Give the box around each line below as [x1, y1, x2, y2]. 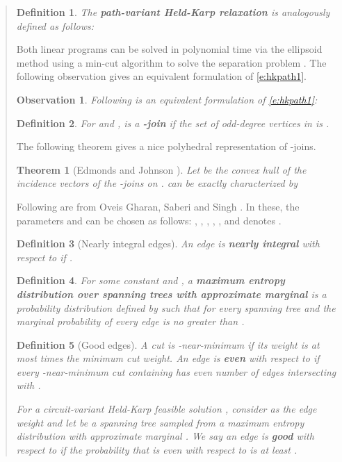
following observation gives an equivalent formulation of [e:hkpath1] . [16, 69, 307, 83]
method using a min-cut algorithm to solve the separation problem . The [16, 55, 327, 69]
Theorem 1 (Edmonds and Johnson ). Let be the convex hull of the [16, 162, 307, 176]
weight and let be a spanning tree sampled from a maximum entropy [16, 415, 304, 429]
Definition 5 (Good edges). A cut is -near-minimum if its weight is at [16, 337, 320, 352]
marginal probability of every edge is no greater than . [16, 314, 245, 329]
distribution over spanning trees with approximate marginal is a [16, 286, 327, 301]
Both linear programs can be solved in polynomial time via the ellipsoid [16, 42, 323, 56]
